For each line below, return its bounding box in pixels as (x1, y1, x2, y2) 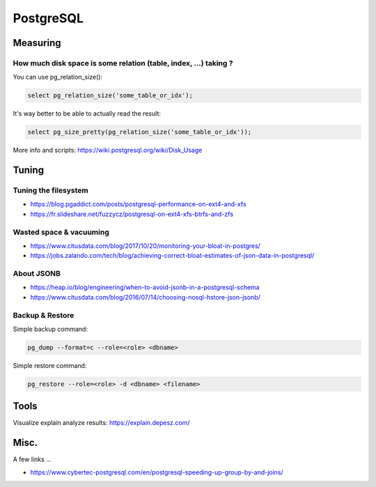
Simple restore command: (13, 361, 87, 369)
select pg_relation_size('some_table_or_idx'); (27, 91, 193, 100)
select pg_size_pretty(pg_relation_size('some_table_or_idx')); (27, 128, 252, 136)
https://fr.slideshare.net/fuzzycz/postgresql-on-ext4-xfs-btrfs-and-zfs (30, 210, 233, 218)
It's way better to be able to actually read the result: (13, 109, 162, 118)
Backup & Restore (13, 310, 75, 320)
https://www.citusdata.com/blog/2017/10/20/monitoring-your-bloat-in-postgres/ (30, 241, 261, 250)
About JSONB (13, 269, 61, 279)
